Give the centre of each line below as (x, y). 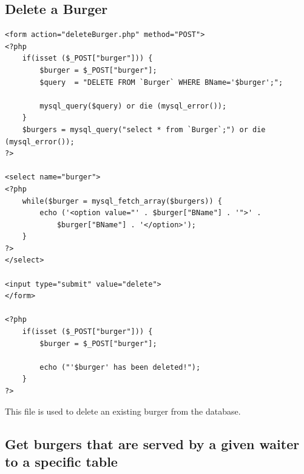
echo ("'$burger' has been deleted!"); (120, 367)
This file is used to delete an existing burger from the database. (123, 411)
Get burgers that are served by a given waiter (152, 443)
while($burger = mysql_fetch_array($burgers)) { (122, 201)
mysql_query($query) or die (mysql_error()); (133, 106)
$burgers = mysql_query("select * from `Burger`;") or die (144, 129)
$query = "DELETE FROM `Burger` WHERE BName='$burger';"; (161, 82)
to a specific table (61, 461)
